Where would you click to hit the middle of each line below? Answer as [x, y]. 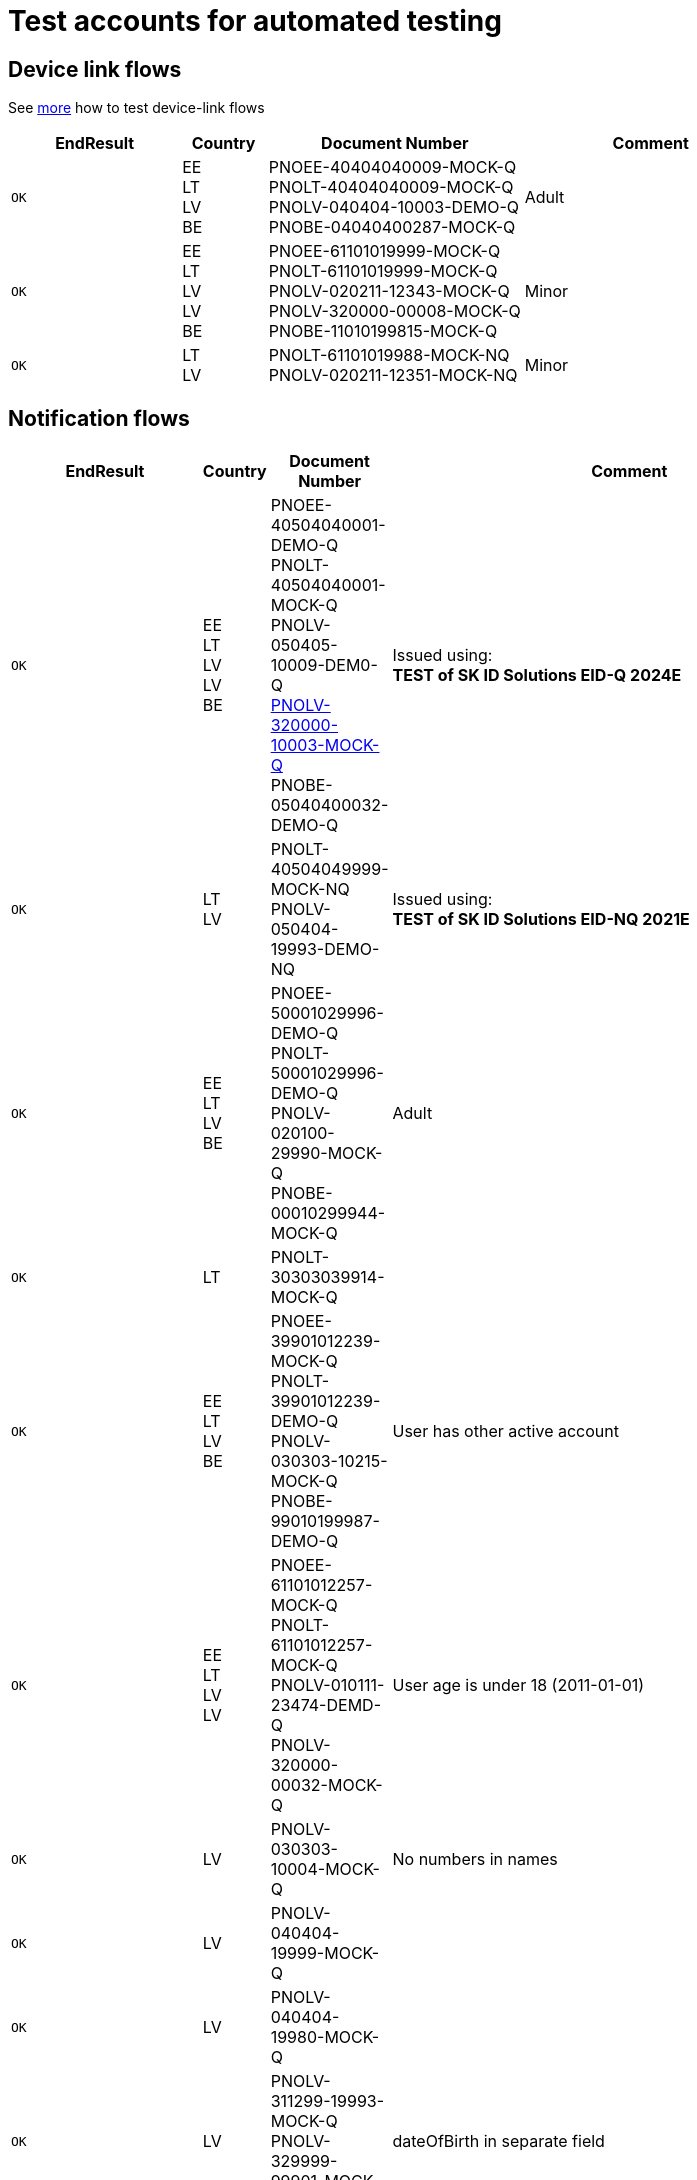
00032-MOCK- [326, 1785]
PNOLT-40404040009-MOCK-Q [391, 187]
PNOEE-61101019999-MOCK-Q [384, 251]
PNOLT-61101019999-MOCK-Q [383, 271]
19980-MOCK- [325, 2037]
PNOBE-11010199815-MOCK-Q [383, 331]
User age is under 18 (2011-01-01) [518, 1685]
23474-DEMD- [325, 1705]
